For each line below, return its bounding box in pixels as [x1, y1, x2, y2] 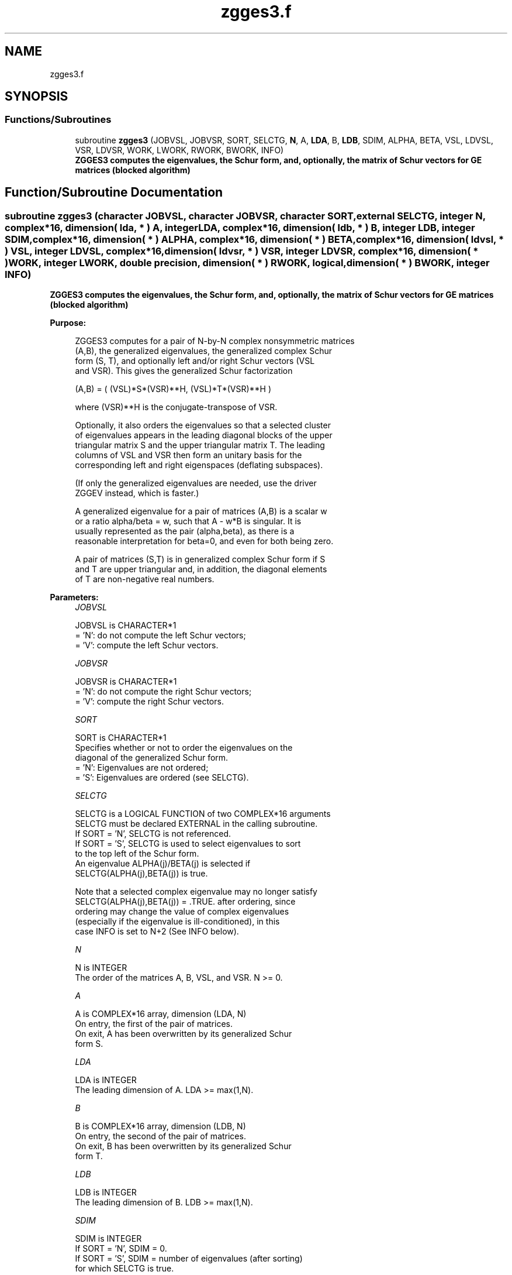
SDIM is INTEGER [75, 1233, 142, 1244]
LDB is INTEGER [75, 1187, 137, 1198]
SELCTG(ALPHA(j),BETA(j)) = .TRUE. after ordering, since [75, 896, 296, 907]
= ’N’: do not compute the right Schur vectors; [75, 686, 252, 697]
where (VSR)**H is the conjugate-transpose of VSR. [75, 402, 278, 413]
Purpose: [50, 318, 87, 328]
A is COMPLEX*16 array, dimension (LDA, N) [75, 1009, 247, 1019]
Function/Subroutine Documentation [5, 185, 223, 200]
